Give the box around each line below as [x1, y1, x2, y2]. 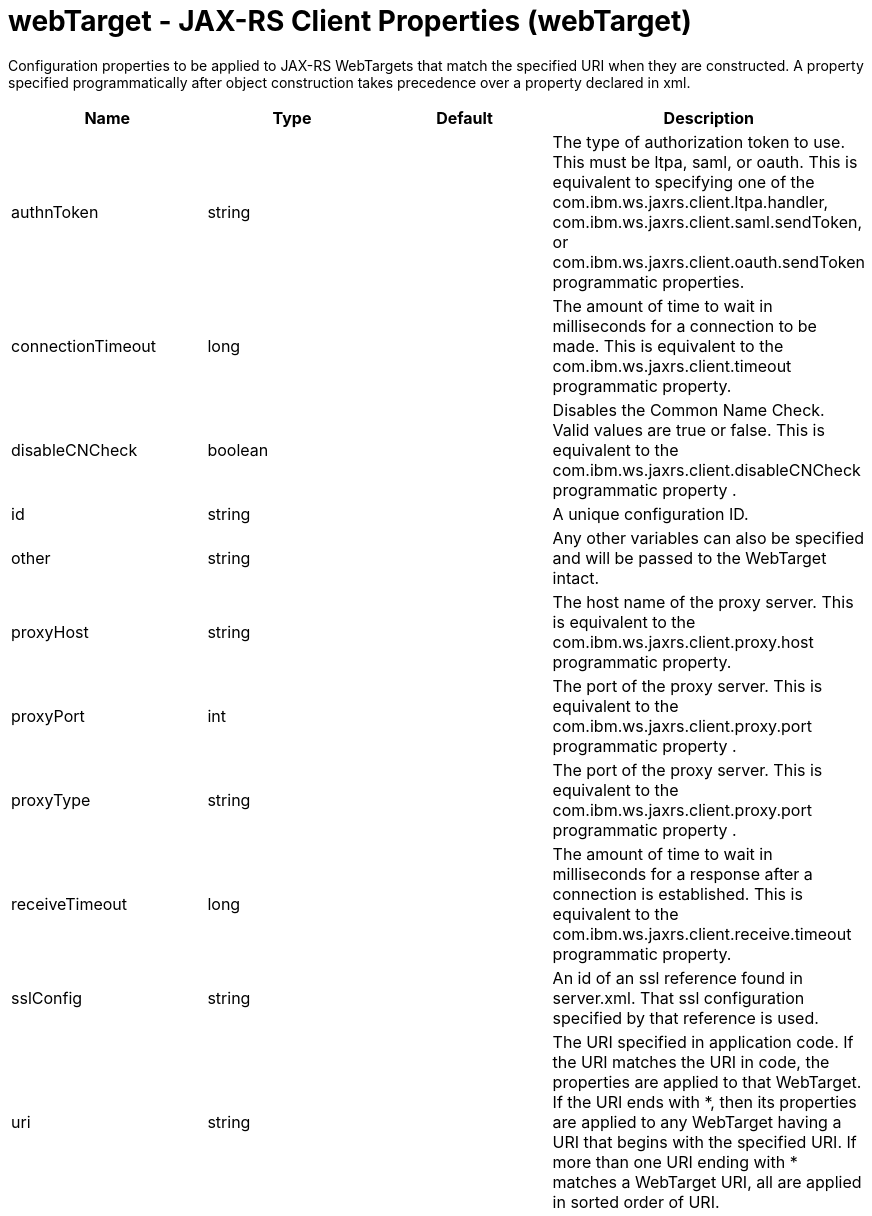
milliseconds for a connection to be [552, 315, 817, 336]
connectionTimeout [11, 335, 157, 356]
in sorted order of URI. [552, 1191, 720, 1212]
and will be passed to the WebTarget [552, 547, 827, 568]
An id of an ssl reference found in [552, 967, 803, 988]
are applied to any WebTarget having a [552, 1111, 842, 1132]
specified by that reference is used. [552, 1007, 819, 1028]
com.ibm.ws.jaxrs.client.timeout [552, 355, 792, 376]
